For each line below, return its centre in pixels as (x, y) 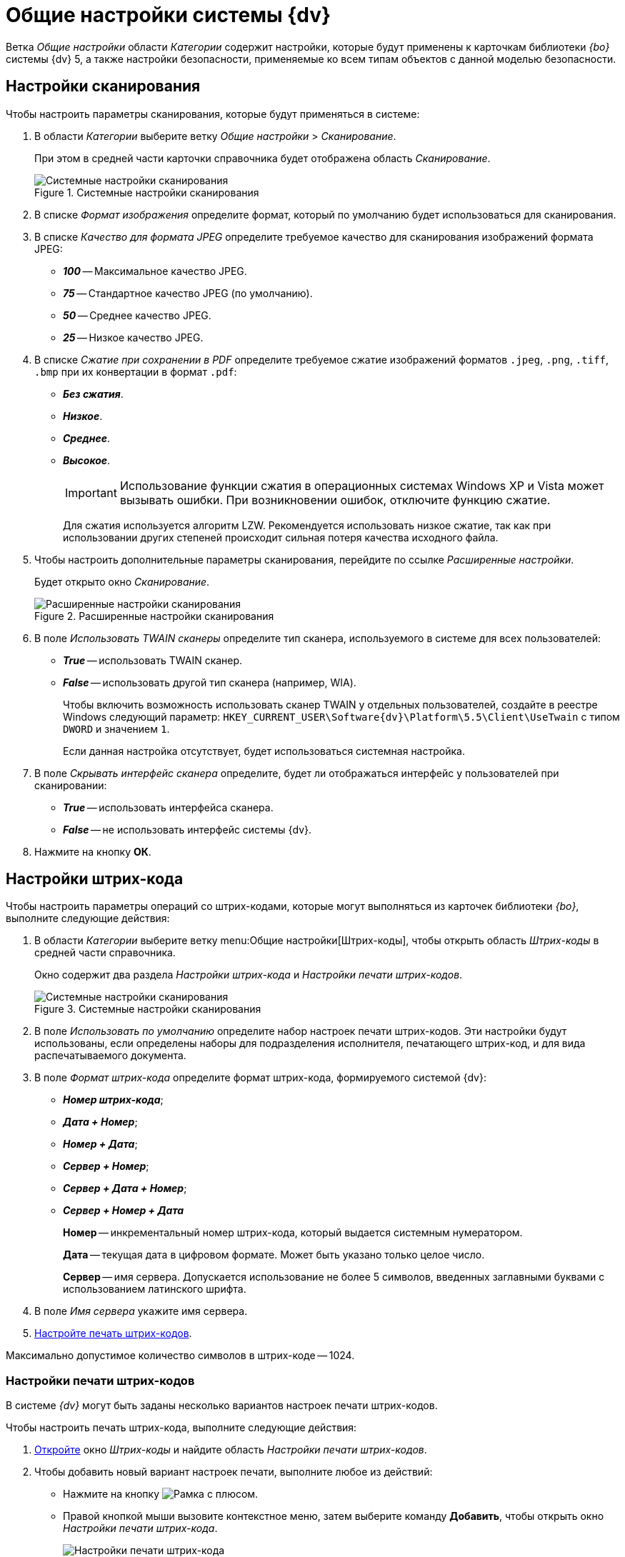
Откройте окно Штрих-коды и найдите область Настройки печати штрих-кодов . (231, 1450)
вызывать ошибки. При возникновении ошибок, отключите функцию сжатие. (335, 500)
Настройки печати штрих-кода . (140, 1528)
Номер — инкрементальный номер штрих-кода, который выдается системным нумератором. (293, 1233)
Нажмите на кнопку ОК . (93, 851)
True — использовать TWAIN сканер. (153, 660)
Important (91, 492)
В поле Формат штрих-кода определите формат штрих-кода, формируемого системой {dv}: (260, 1078)
